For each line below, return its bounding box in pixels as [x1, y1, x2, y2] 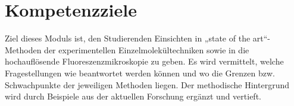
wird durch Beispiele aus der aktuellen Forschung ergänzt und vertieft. [5, 90, 261, 102]
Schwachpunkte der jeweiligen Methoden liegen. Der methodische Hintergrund [5, 78, 289, 91]
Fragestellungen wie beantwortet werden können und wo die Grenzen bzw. [5, 66, 275, 79]
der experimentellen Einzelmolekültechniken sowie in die [44, 43, 249, 56]
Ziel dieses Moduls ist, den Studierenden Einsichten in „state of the [5, 32, 251, 44]
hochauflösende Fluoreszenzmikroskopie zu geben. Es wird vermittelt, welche [5, 55, 284, 68]
